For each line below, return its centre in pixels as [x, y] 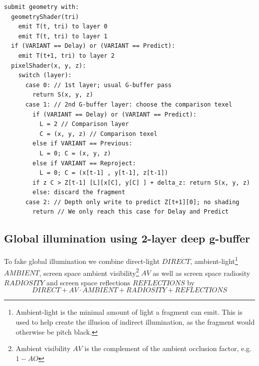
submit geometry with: [42, 7]
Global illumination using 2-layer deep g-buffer [127, 238]
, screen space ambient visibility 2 [89, 272]
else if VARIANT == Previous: [82, 144]
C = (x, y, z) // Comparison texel [98, 134]
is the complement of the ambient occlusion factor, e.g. [168, 348]
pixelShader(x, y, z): [49, 65]
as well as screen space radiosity [201, 273]
